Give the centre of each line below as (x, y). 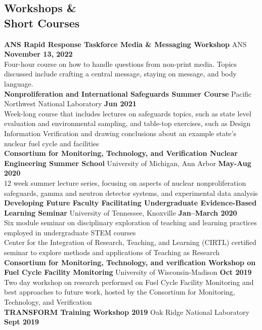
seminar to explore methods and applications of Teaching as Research (112, 252)
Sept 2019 (22, 322)
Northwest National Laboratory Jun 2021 (70, 104)
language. (19, 83)
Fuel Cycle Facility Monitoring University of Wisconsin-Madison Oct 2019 (128, 272)
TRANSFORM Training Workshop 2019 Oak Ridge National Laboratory (127, 312)
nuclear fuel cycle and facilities (52, 143)
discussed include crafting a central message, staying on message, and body (120, 74)
